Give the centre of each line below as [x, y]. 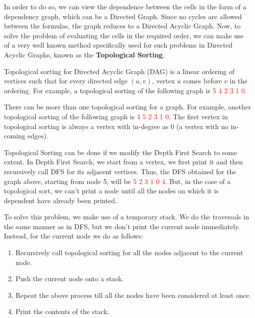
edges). [38, 136]
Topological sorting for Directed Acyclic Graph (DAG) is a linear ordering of [119, 71]
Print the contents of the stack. [62, 311]
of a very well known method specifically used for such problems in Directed [118, 45]
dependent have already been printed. [61, 200]
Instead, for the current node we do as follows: [74, 236]
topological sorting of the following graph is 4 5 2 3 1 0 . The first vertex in [116, 116]
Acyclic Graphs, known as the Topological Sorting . [84, 54]
